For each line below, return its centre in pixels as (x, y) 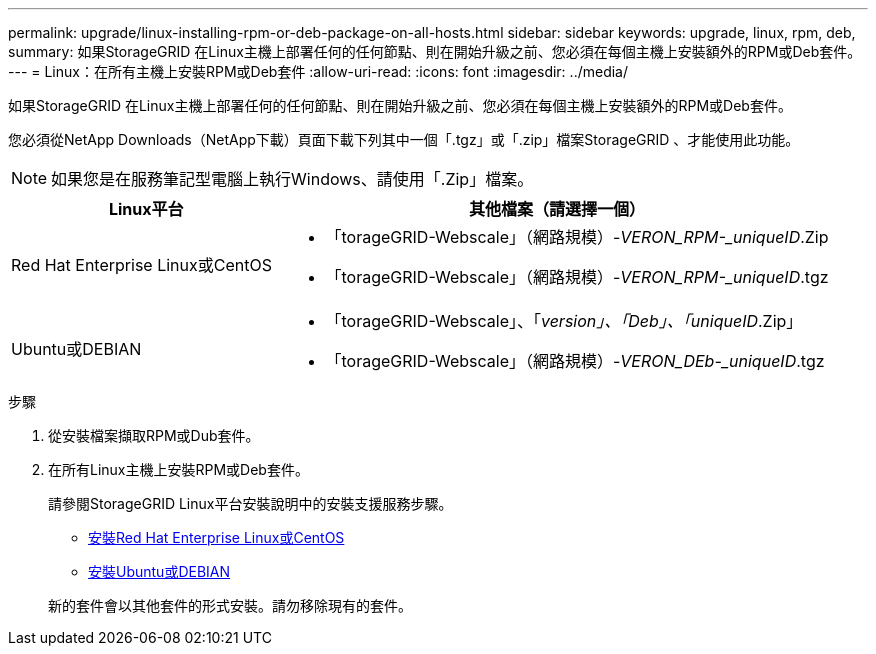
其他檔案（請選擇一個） (557, 209)
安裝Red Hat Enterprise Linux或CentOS (216, 537)
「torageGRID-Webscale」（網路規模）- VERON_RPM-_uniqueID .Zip (577, 237)
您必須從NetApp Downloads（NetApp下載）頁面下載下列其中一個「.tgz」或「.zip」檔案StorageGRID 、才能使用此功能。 (404, 139)
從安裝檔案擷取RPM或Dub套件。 (154, 435)
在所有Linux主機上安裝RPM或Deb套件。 (178, 469)
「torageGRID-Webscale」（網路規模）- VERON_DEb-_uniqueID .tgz (575, 361)
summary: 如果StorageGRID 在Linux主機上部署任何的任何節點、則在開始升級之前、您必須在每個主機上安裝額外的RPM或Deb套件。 (435, 51)
